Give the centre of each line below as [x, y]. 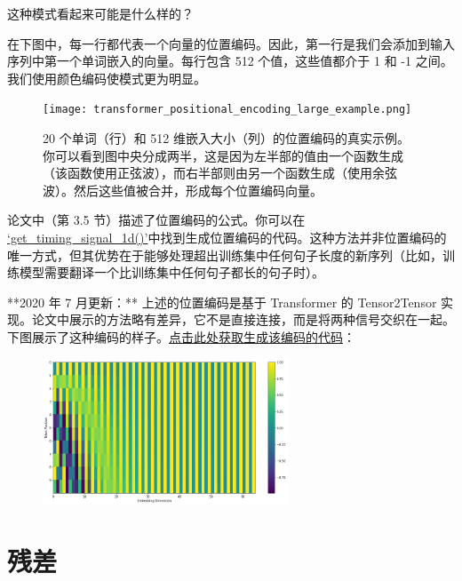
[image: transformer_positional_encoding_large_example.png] [227, 110]
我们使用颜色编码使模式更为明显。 [107, 78]
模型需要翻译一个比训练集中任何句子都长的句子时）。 [171, 272]
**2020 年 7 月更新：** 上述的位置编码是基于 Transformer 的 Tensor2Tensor [222, 302]
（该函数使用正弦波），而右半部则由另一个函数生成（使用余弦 [220, 173]
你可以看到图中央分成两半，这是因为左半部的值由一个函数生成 [223, 155]
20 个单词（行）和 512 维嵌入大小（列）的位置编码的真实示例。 [226, 138]
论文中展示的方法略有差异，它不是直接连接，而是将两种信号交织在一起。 [243, 319]
